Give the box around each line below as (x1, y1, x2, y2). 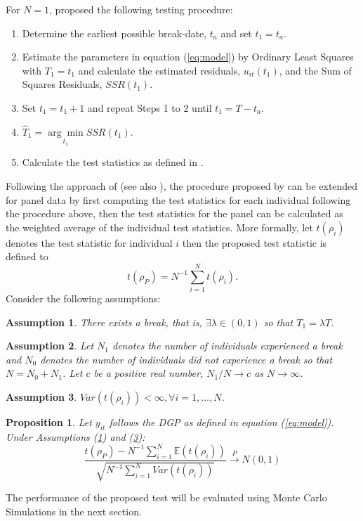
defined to (6, 249, 48, 264)
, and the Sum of (279, 63, 352, 77)
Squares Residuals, (22, 77, 103, 91)
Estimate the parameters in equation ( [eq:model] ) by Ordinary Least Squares (22, 49, 354, 64)
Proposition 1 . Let (6, 415, 92, 430)
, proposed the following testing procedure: (49, 2, 233, 16)
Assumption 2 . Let (6, 338, 94, 353)
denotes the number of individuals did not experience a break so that (40, 352, 333, 366)
